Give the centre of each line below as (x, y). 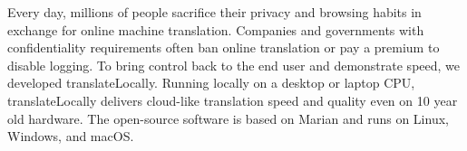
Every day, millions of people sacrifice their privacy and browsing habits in (214, 12)
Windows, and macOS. (71, 136)
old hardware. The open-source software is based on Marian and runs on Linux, (228, 118)
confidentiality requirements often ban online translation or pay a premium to (224, 47)
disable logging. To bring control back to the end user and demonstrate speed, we (234, 65)
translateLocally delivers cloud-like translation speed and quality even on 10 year (233, 100)
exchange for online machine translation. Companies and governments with (216, 29)
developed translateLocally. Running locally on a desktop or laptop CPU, (211, 83)
